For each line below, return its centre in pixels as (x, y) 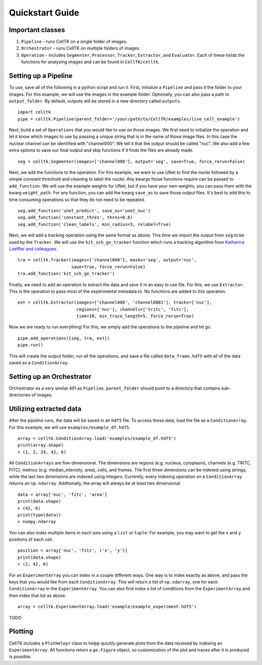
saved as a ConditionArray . (39, 363)
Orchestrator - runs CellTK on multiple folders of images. (81, 48)
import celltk (34, 112)
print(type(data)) (40, 515)
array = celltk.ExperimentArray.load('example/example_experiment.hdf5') (107, 607)
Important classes (37, 30)
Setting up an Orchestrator (50, 376)
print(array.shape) (41, 445)
